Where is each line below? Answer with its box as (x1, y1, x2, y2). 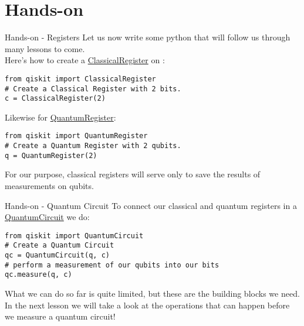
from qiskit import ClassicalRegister (5, 74, 156, 83)
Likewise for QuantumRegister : (5, 111, 116, 123)
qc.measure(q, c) (5, 270, 72, 279)
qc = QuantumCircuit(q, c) (5, 251, 110, 260)
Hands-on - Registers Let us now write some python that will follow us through (5, 31, 291, 43)
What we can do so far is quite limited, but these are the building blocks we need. (5, 287, 300, 300)
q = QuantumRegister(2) (5, 151, 97, 160)
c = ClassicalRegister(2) (5, 94, 106, 103)
